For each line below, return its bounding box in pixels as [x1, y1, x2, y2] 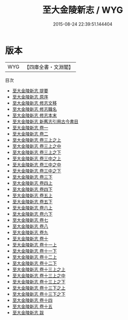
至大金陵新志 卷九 [12, 229, 48, 235]
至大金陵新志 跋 [12, 309, 44, 316]
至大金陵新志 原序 [12, 94, 48, 100]
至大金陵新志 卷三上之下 [12, 149, 62, 155]
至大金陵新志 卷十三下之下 [12, 291, 65, 297]
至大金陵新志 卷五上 [12, 192, 53, 198]
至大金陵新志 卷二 [12, 131, 48, 137]
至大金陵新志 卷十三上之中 [12, 272, 65, 279]
